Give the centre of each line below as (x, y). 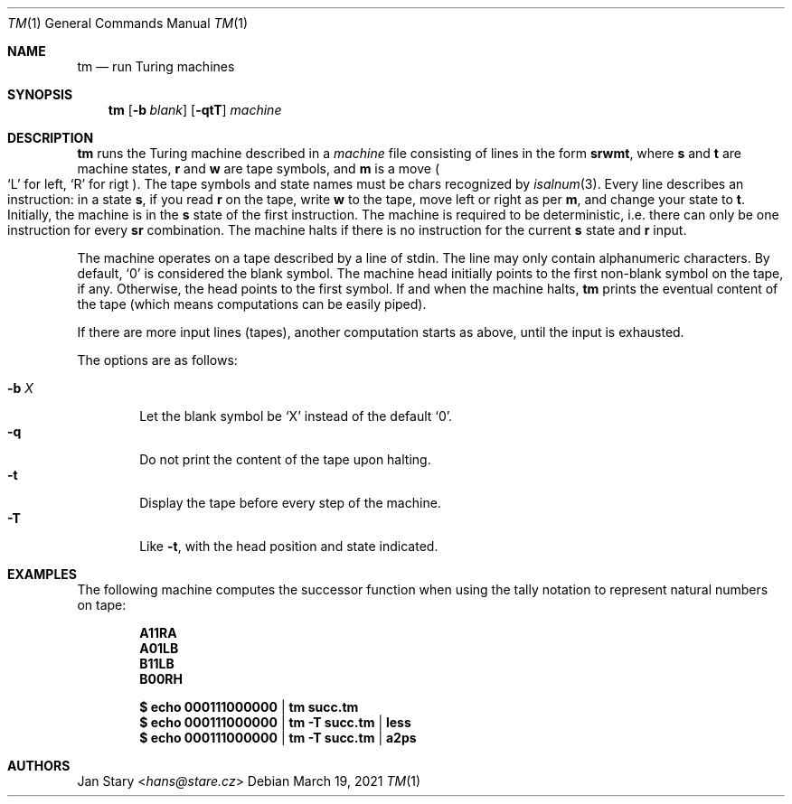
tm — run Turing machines (156, 66)
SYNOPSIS (40, 94)
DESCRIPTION (51, 138)
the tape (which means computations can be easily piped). (252, 304)
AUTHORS (39, 766)
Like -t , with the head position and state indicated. (289, 546)
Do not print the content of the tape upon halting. (285, 459)
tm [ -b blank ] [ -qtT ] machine (195, 110)
